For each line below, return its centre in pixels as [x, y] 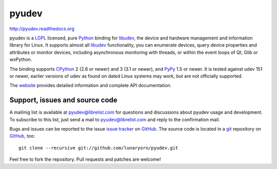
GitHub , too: [22, 136]
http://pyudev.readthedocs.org [42, 29]
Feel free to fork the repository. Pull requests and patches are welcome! [85, 159]
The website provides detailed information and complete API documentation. [91, 86]
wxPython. [21, 59]
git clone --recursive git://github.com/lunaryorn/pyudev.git [98, 148]
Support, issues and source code [63, 100]
